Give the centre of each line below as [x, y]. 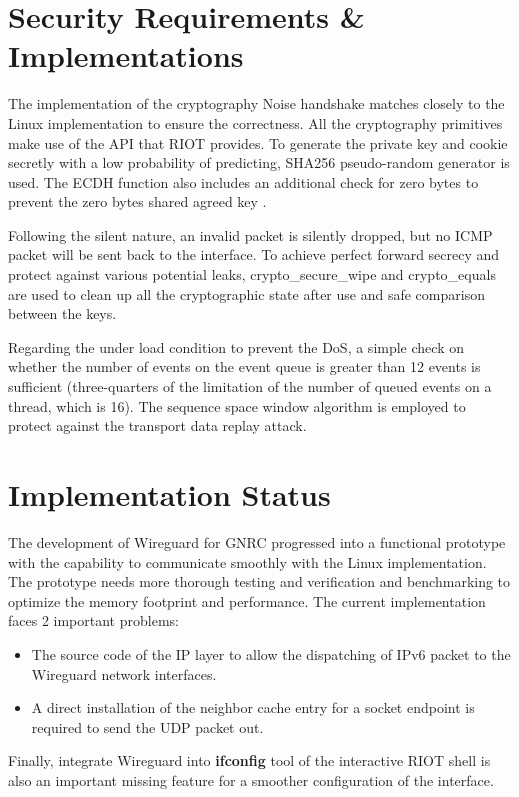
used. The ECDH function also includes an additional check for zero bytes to [243, 181]
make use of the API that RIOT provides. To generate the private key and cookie [258, 142]
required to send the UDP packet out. [147, 726]
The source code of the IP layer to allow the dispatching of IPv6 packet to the [271, 653]
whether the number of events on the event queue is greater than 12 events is [244, 366]
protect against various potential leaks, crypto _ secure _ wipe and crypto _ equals [252, 274]
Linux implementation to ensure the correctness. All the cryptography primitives [255, 122]
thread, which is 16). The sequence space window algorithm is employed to [237, 405]
